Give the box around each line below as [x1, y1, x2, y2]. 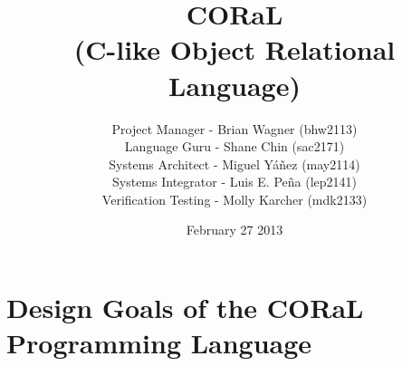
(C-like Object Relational [73, 31, 396, 68]
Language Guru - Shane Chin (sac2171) [124, 137, 345, 156]
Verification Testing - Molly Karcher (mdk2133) [101, 189, 368, 208]
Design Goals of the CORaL [6, 289, 364, 326]
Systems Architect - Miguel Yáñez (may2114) [109, 154, 360, 173]
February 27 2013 [186, 220, 283, 239]
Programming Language [6, 324, 312, 361]
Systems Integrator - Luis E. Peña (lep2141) [112, 172, 357, 191]
